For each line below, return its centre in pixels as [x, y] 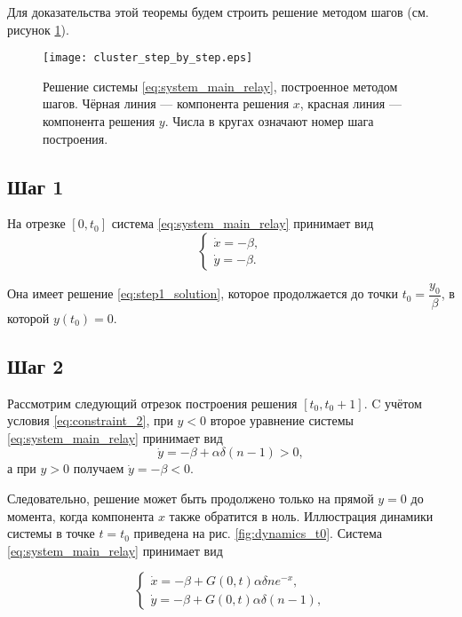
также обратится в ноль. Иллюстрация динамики [301, 515]
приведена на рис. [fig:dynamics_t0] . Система [258, 533]
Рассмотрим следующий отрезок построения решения [152, 403]
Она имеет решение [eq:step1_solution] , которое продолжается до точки [203, 293]
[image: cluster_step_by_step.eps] [148, 58]
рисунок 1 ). [38, 29]
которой [28, 317]
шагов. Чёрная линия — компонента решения [166, 103]
